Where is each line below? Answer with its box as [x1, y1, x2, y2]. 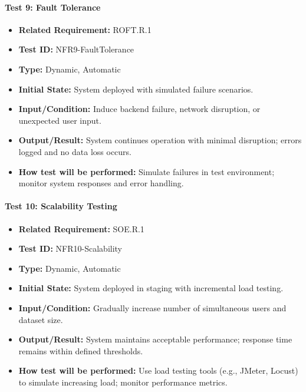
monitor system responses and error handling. [18, 177, 184, 189]
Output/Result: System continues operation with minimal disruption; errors [18, 134, 302, 146]
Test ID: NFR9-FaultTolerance [18, 43, 134, 55]
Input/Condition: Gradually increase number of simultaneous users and [18, 301, 287, 314]
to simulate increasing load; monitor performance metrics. [18, 375, 228, 388]
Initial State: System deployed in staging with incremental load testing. [18, 282, 284, 294]
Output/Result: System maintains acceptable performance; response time [18, 333, 292, 345]
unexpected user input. [18, 114, 101, 126]
